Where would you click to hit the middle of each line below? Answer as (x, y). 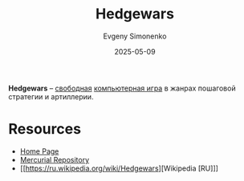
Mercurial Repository (55, 159)
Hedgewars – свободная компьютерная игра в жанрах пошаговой (122, 88)
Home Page (39, 151)
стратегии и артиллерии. (51, 96)
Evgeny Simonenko (135, 36)
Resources (45, 129)
